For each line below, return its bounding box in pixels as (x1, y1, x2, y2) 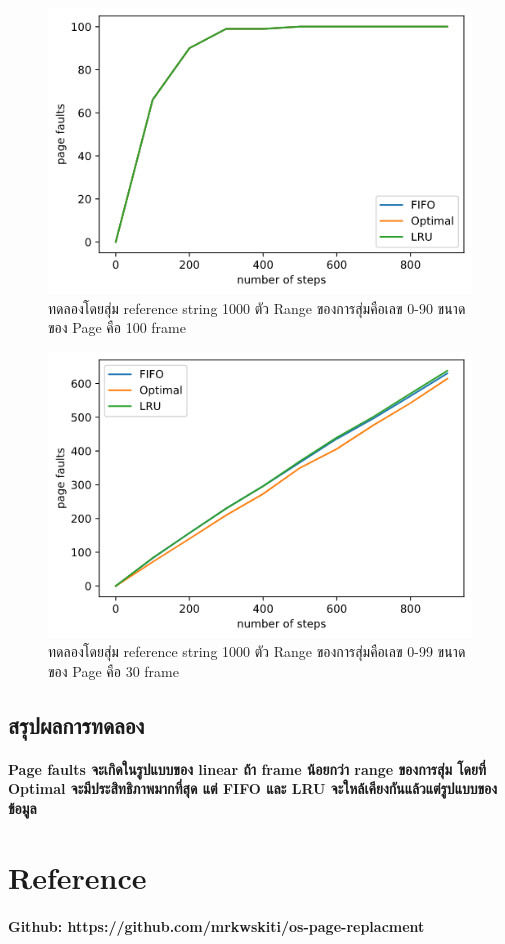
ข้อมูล (8, 797, 37, 818)
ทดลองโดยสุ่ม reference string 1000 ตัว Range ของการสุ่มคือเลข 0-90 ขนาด (48, 297, 466, 318)
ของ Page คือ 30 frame (48, 660, 179, 681)
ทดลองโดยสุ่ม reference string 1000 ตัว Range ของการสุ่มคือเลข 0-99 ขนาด (48, 641, 466, 662)
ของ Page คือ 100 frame (48, 317, 186, 338)
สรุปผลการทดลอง (8, 709, 145, 740)
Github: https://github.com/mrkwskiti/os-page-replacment (8, 915, 425, 936)
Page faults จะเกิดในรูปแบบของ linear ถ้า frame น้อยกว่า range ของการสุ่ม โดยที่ (8, 758, 487, 779)
